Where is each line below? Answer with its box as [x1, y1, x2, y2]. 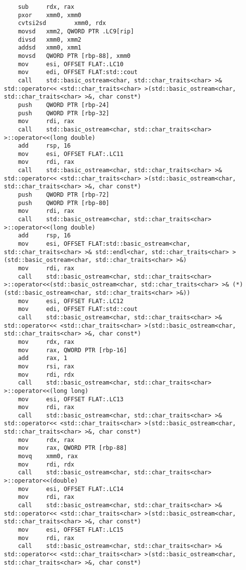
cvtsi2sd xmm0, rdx [18, 20, 106, 27]
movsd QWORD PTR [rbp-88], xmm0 [18, 52, 131, 59]
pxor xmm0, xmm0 [18, 11, 82, 19]
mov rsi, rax [18, 363, 75, 370]
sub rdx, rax [18, 3, 75, 10]
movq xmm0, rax [18, 453, 78, 460]
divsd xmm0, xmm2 [18, 36, 82, 43]
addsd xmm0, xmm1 [18, 44, 82, 52]
